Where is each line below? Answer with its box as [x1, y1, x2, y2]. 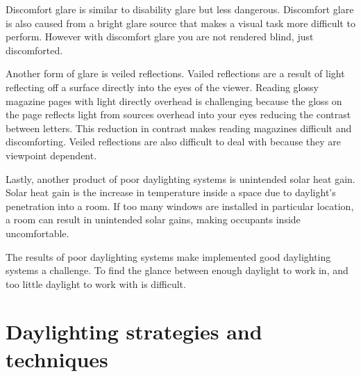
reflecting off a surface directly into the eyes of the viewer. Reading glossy [6, 79, 319, 94]
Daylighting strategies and [6, 317, 262, 346]
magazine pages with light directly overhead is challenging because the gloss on [6, 93, 342, 108]
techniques [6, 344, 108, 373]
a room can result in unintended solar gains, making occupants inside [6, 212, 301, 227]
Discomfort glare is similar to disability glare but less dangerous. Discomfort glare [6, 2, 354, 16]
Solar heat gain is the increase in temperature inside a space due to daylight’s [6, 185, 336, 200]
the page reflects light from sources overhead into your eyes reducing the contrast [6, 107, 351, 122]
